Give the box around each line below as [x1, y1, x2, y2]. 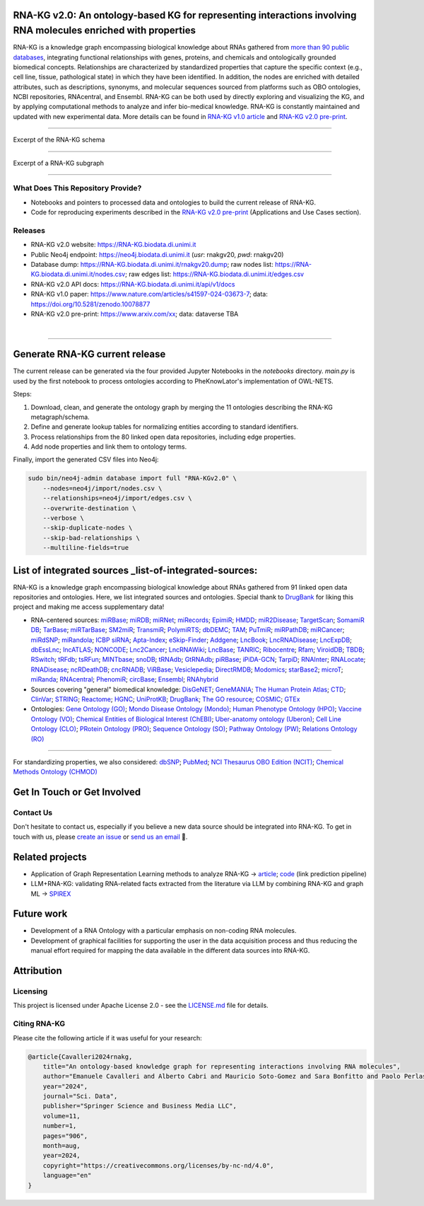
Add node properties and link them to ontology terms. [30, 442, 187, 451]
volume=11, [42, 1112, 81, 1120]
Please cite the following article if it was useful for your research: [13, 1033, 203, 1042]
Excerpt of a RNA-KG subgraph [13, 159, 105, 167]
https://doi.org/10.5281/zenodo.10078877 [30, 299, 151, 308]
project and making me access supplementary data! [13, 602, 165, 611]
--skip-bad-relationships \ [42, 534, 141, 541]
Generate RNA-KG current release [13, 348, 166, 360]
